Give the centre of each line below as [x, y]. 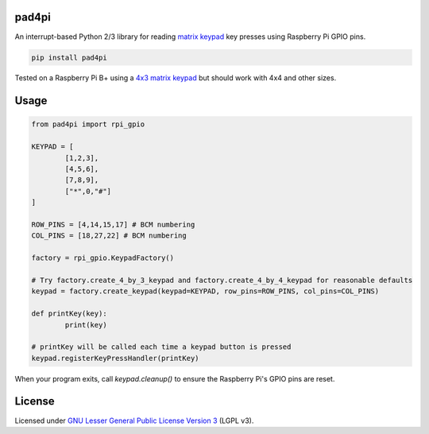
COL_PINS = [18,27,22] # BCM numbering [109, 236]
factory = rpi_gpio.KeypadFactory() [103, 258]
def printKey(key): [69, 314]
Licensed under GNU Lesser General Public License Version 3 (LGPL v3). [134, 420]
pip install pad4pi [69, 57]
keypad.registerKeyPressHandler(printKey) [115, 358]
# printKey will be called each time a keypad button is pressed [161, 347]
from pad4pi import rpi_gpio [88, 124]
